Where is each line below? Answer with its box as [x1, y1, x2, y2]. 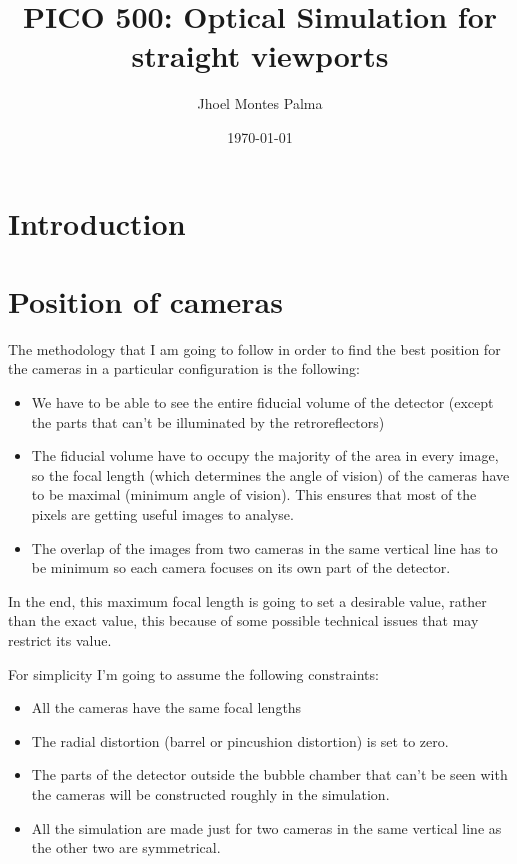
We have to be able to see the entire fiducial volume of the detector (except [31, 392, 494, 412]
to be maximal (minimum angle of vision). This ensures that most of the [31, 484, 477, 505]
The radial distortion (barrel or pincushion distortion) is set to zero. [31, 730, 449, 751]
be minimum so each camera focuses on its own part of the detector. [31, 557, 451, 578]
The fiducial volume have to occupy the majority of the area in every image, [31, 445, 499, 466]
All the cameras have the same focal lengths [31, 697, 302, 718]
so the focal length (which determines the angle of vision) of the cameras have [31, 464, 510, 485]
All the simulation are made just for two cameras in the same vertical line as [31, 817, 502, 838]
